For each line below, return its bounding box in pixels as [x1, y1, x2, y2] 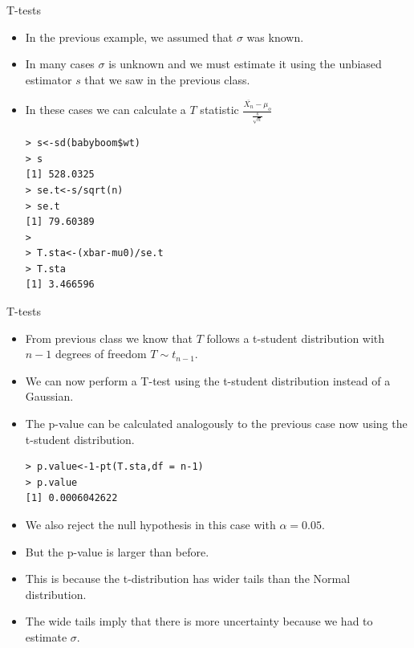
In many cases [25, 55, 95, 72]
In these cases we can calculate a [25, 101, 186, 118]
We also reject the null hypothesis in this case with [25, 516, 276, 533]
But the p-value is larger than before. [25, 543, 209, 560]
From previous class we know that [25, 329, 193, 346]
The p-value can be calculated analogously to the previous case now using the [25, 415, 408, 432]
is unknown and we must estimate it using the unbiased [108, 55, 382, 72]
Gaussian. [25, 388, 74, 405]
